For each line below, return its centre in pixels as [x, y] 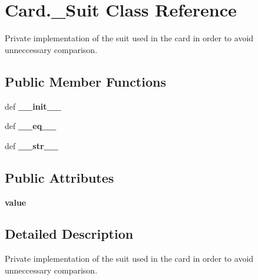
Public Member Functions [85, 81]
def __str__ [32, 145]
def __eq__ [31, 126]
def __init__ [33, 106]
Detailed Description [69, 234]
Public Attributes [59, 177]
